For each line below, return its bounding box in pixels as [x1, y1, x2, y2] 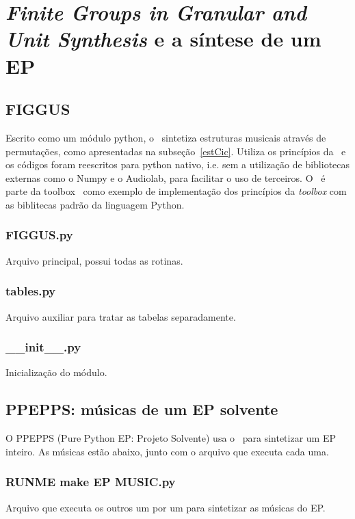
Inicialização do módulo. [5, 365, 107, 380]
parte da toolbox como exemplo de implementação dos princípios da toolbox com [5, 184, 347, 198]
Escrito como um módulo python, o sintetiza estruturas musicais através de [5, 130, 326, 144]
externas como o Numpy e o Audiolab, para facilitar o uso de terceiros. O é [5, 170, 326, 185]
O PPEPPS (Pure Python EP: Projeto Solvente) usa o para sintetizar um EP [5, 431, 336, 445]
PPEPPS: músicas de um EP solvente [5, 399, 278, 420]
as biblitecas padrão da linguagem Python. [5, 197, 185, 211]
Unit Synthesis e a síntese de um [5, 25, 321, 53]
